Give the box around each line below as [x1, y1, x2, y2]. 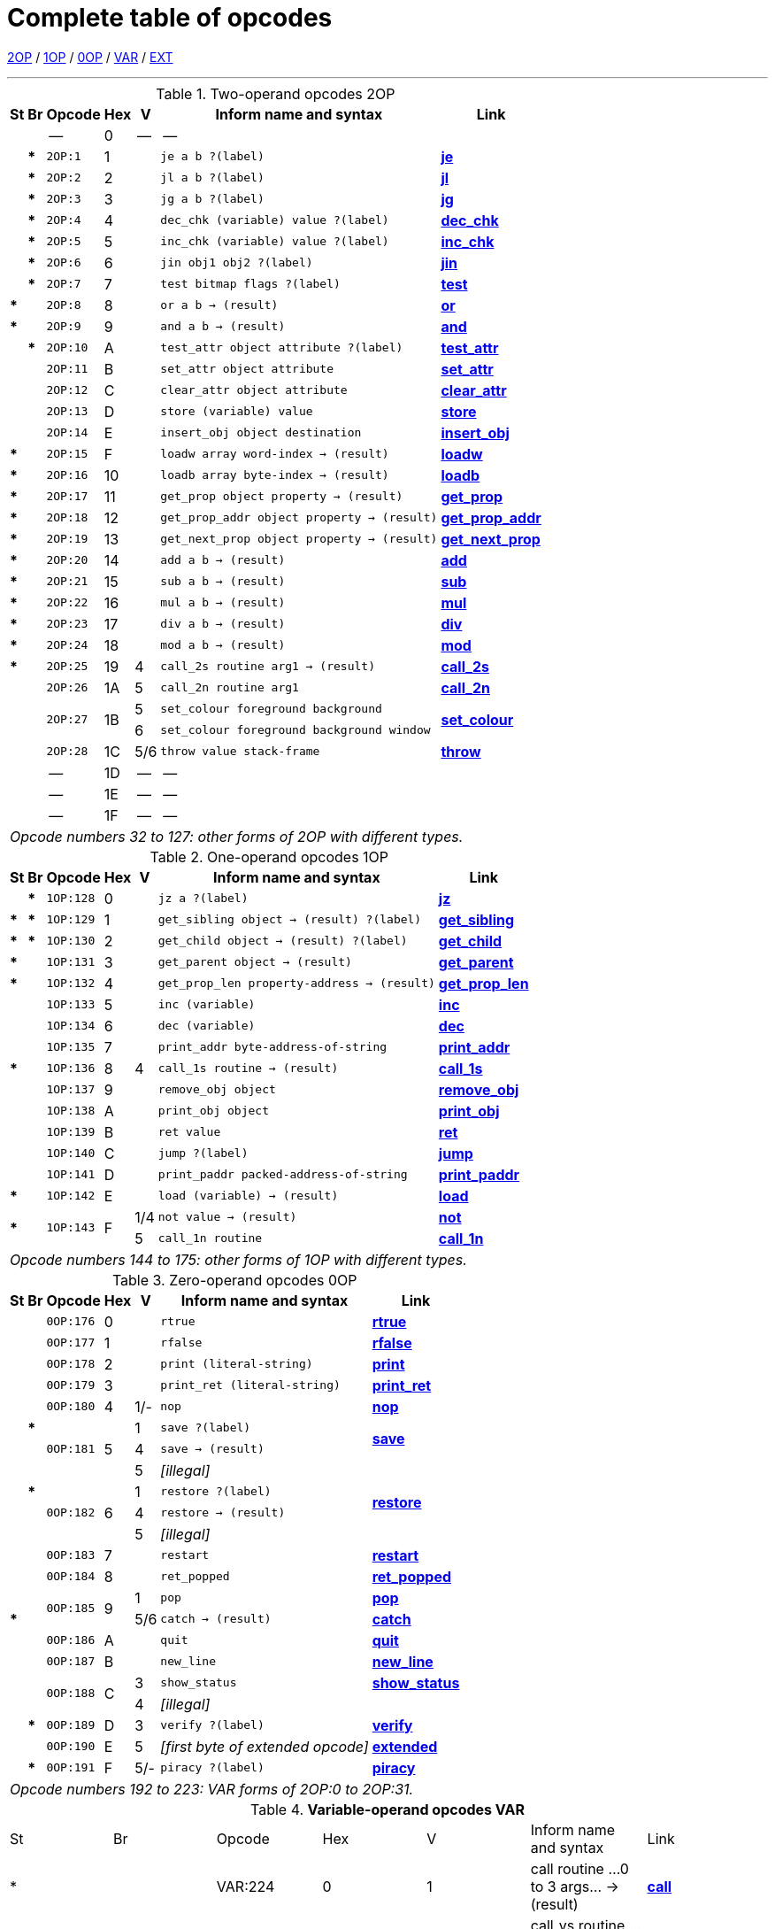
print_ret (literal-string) [160, 1378, 341, 1393]
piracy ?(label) [160, 1761, 265, 1775]
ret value [157, 1125, 221, 1139]
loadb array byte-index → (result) [160, 468, 389, 482]
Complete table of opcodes [7, 3, 333, 33]
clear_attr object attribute [160, 383, 348, 397]
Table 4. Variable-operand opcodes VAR [250, 1800, 525, 1818]
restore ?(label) [160, 1485, 272, 1499]
